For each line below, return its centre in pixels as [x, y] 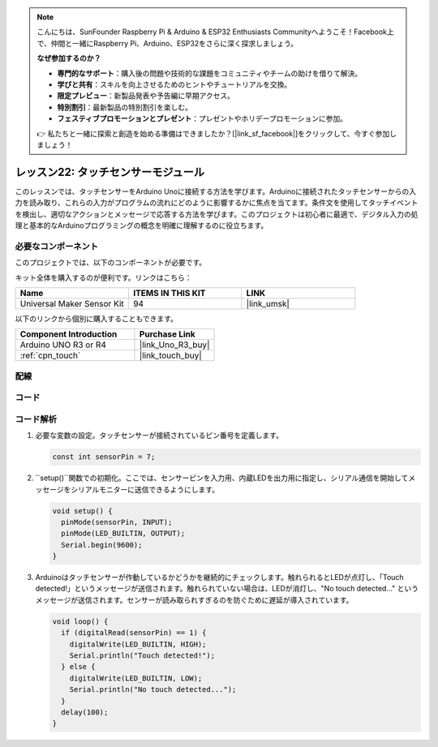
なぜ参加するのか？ [69, 58]
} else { [78, 667]
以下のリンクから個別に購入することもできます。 [97, 318]
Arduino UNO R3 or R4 [63, 345]
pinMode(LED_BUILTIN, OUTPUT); [123, 534]
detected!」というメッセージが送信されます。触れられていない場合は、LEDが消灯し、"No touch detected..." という [227, 589]
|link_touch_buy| [170, 355]
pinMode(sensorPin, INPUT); [117, 522]
